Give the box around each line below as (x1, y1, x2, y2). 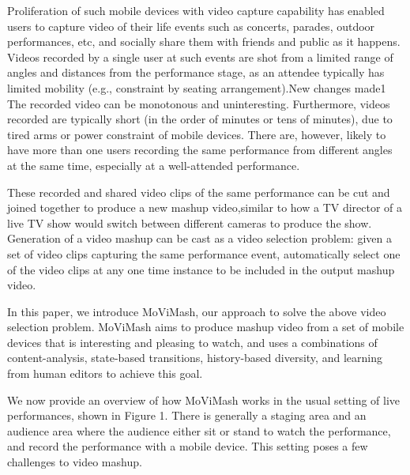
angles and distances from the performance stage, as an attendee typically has (7, 64, 385, 81)
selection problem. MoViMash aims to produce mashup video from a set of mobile (7, 319, 404, 335)
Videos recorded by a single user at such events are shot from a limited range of (7, 48, 393, 65)
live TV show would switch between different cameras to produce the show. (7, 214, 372, 231)
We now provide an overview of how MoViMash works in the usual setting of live (7, 391, 401, 408)
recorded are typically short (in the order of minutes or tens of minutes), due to (7, 111, 393, 127)
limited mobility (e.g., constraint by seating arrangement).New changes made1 (7, 79, 386, 96)
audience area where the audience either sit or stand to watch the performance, (7, 422, 391, 439)
